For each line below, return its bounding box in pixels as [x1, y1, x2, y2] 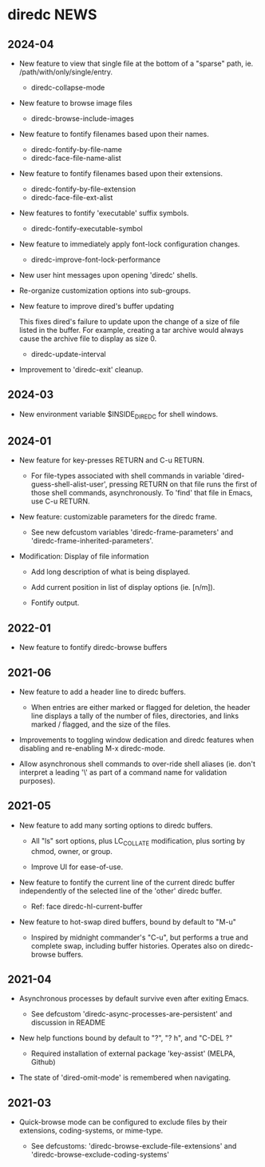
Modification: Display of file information [18, 551, 149, 561]
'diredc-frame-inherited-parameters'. [30, 536, 153, 546]
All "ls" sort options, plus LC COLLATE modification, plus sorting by [30, 836, 245, 848]
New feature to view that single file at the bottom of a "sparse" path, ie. [18, 58, 254, 68]
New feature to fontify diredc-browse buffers [18, 643, 168, 652]
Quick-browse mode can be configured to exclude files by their [18, 1117, 227, 1127]
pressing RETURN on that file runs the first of [109, 479, 258, 489]
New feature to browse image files [18, 98, 132, 107]
